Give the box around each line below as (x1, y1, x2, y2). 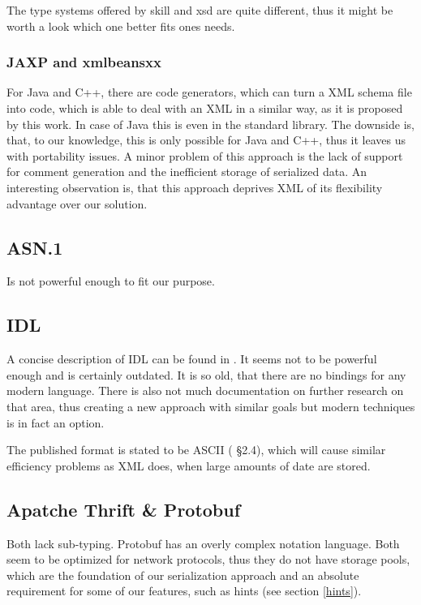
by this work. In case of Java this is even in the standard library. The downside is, (6, 115, 415, 132)
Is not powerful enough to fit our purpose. (6, 272, 215, 290)
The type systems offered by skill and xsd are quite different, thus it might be (6, 2, 393, 18)
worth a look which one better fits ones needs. (6, 17, 235, 34)
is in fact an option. (6, 414, 105, 431)
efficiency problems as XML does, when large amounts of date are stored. (6, 457, 371, 474)
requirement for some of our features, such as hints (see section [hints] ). (6, 582, 362, 599)
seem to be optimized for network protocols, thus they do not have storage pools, (6, 551, 410, 568)
